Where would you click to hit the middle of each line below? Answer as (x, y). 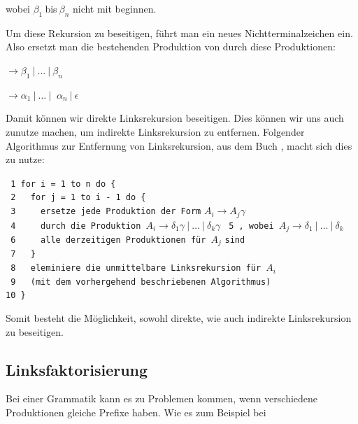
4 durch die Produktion (76, 226)
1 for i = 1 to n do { (63, 184)
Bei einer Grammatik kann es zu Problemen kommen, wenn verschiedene (162, 398)
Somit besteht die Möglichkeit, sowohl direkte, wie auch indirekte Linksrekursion (179, 318)
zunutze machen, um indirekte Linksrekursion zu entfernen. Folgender (155, 131)
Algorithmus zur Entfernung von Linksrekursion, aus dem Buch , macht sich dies (179, 145)
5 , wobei (251, 226)
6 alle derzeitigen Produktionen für (108, 240)
